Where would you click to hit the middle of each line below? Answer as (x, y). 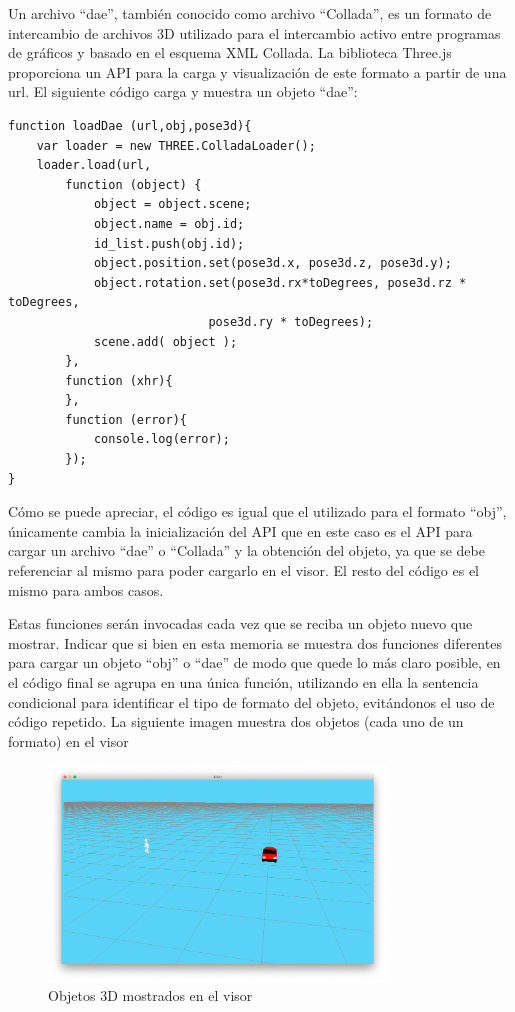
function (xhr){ (119, 380)
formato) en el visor (68, 740)
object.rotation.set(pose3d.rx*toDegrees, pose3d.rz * (280, 282)
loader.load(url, (94, 165)
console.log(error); (161, 439)
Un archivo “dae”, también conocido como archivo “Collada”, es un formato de (250, 13)
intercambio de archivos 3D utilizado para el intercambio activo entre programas (254, 32)
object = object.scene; (172, 204)
